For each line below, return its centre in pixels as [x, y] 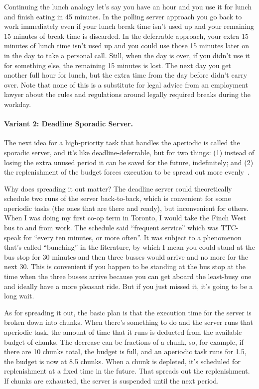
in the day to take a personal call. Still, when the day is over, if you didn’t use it [127, 55]
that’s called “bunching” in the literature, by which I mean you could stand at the [129, 247]
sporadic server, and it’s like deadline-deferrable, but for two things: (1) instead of [129, 152]
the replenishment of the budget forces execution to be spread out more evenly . [127, 172]
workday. [18, 104]
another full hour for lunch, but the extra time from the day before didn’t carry [126, 75]
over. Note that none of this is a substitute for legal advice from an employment [126, 84]
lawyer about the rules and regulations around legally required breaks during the [127, 94]
